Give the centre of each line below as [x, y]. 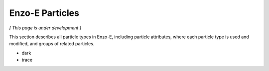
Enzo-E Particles [44, 13]
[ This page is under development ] [45, 28]
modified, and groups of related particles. [52, 44]
